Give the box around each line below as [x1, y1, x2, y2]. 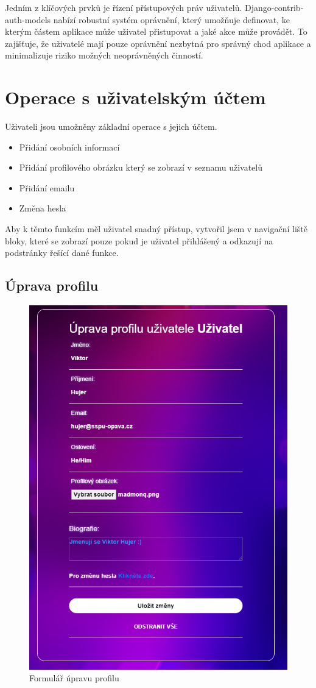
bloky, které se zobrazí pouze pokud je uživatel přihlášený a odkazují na [5, 234, 273, 247]
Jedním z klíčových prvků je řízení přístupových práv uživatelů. [5, 1, 242, 13]
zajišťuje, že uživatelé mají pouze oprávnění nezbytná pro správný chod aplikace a [5, 37, 311, 49]
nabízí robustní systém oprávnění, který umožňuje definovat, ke [53, 13, 290, 26]
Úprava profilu [5, 276, 99, 295]
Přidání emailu [19, 181, 75, 194]
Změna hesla [19, 202, 66, 215]
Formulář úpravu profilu [29, 672, 119, 684]
